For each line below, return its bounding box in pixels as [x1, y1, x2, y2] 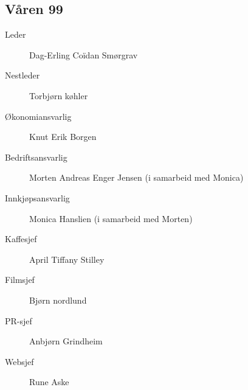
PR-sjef [5, 314, 32, 327]
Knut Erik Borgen [29, 130, 97, 143]
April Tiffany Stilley [29, 252, 105, 265]
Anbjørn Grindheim [29, 335, 103, 347]
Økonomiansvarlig [5, 110, 72, 122]
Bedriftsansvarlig [5, 150, 67, 163]
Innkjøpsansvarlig [5, 191, 70, 204]
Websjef [5, 355, 34, 367]
